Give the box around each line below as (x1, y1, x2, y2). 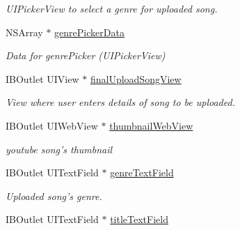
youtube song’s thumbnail (6, 141, 113, 156)
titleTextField (110, 212, 168, 227)
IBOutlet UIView (6, 71, 79, 86)
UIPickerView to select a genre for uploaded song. (6, 1, 218, 15)
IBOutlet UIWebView (6, 118, 98, 132)
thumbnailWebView (109, 118, 193, 132)
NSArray (6, 24, 43, 39)
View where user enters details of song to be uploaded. (6, 95, 235, 109)
